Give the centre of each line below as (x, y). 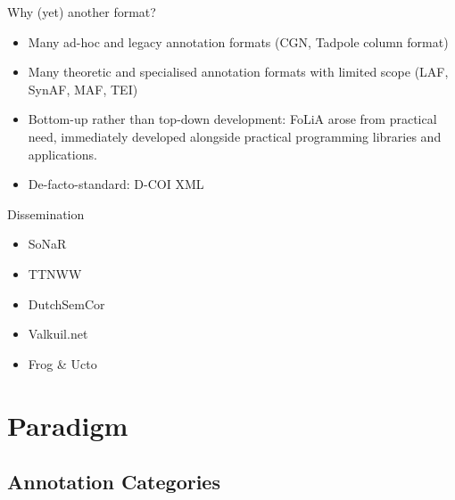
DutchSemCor (66, 303)
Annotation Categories (114, 482)
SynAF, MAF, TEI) (83, 89)
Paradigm (68, 425)
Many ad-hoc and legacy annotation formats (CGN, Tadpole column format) (238, 41)
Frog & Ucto (62, 363)
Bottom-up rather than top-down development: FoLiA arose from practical (232, 119)
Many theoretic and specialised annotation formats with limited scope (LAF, (238, 72)
